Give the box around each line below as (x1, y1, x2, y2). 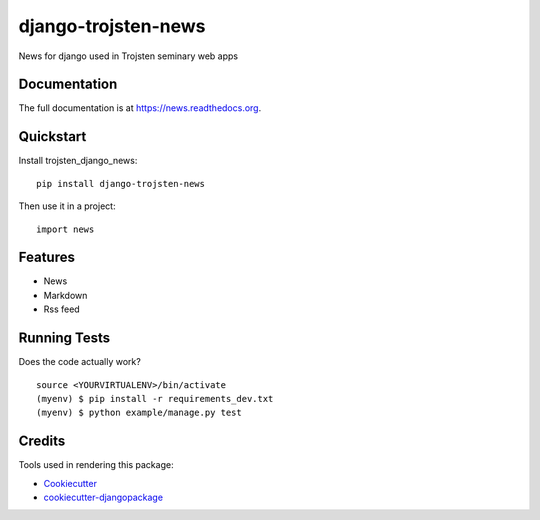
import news (36, 223, 95, 235)
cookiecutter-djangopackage (43, 491, 164, 503)
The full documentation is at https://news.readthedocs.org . (18, 102, 262, 114)
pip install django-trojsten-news (36, 178, 205, 189)
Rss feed (43, 303, 80, 315)
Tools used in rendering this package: (18, 459, 174, 471)
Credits (18, 433, 66, 450)
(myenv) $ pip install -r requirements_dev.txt (36, 393, 274, 404)
